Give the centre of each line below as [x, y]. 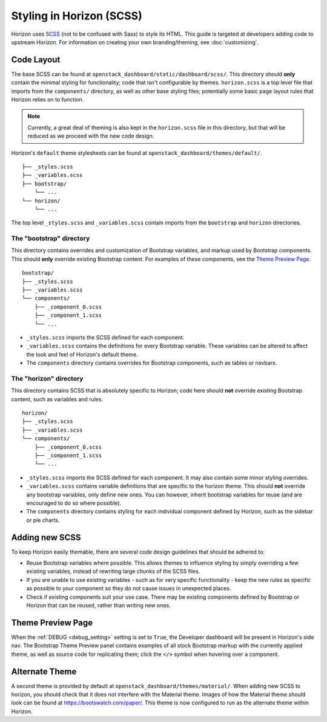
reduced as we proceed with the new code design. [91, 136]
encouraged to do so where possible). [74, 503]
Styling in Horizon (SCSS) [77, 16]
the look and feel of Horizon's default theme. [82, 354]
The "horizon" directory [47, 378]
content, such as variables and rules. [57, 399]
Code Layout [36, 60]
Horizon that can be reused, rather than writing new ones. [98, 605]
